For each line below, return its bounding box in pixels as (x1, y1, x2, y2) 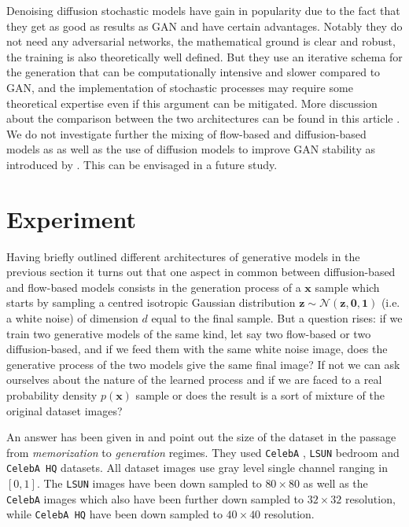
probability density (6, 387, 98, 403)
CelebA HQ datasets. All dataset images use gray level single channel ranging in (6, 459, 388, 476)
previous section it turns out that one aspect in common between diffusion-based (6, 263, 396, 280)
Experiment (6, 202, 137, 234)
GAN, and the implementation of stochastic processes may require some (6, 79, 353, 95)
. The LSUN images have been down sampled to (36, 475, 262, 492)
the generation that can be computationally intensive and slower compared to (6, 64, 381, 80)
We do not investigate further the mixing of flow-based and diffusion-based (6, 125, 367, 142)
